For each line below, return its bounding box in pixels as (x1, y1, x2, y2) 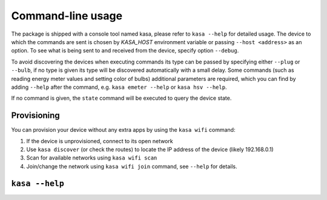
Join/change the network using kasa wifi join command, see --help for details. (26, 163, 237, 170)
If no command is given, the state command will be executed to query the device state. (11, 94, 232, 102)
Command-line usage (11, 9, 123, 22)
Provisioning (11, 111, 60, 121)
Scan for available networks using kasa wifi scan (26, 154, 157, 161)
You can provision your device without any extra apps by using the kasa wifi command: (11, 126, 236, 134)
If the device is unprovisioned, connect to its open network (26, 137, 173, 144)
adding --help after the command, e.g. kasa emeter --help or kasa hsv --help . (11, 83, 227, 91)
